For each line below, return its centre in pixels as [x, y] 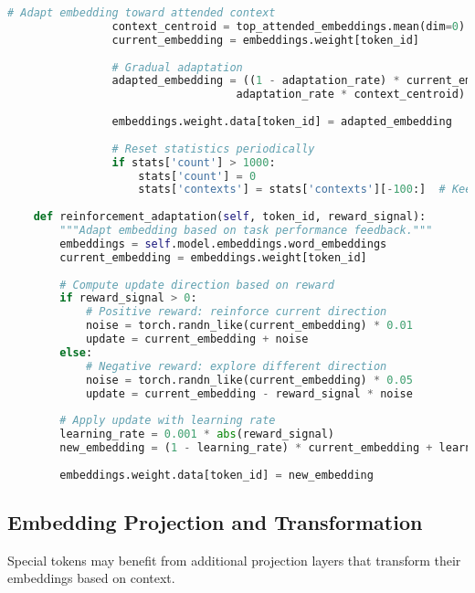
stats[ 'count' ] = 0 [197, 176]
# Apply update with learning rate [168, 421]
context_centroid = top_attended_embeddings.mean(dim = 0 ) [289, 26]
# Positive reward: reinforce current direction [236, 312]
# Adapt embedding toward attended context [142, 13]
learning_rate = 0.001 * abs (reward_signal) [197, 434]
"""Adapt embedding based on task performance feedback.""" [246, 230]
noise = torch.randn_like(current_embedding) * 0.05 [249, 380]
